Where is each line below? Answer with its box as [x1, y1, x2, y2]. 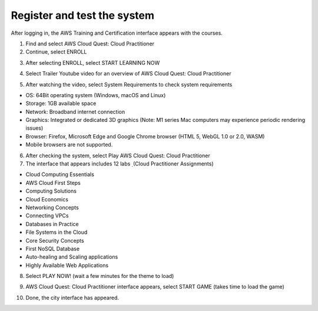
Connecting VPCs [25, 212, 69, 219]
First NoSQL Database [25, 245, 79, 252]
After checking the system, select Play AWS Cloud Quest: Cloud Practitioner [25, 152, 210, 159]
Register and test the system [11, 9, 155, 22]
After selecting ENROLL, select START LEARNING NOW [25, 59, 160, 66]
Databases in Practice [25, 220, 79, 227]
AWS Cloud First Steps [25, 179, 81, 186]
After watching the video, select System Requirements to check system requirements [25, 81, 233, 88]
